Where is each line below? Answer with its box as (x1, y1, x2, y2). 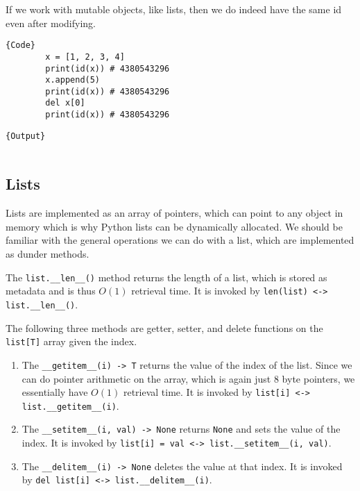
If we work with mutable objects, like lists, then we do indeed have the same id (6, 2, 342, 16)
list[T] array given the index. (6, 334, 137, 349)
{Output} (6, 131, 46, 141)
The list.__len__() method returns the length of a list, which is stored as (6, 269, 327, 284)
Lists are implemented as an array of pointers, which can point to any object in (6, 206, 343, 220)
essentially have (22, 385, 88, 399)
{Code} (6, 40, 35, 51)
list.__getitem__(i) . (22, 398, 119, 413)
